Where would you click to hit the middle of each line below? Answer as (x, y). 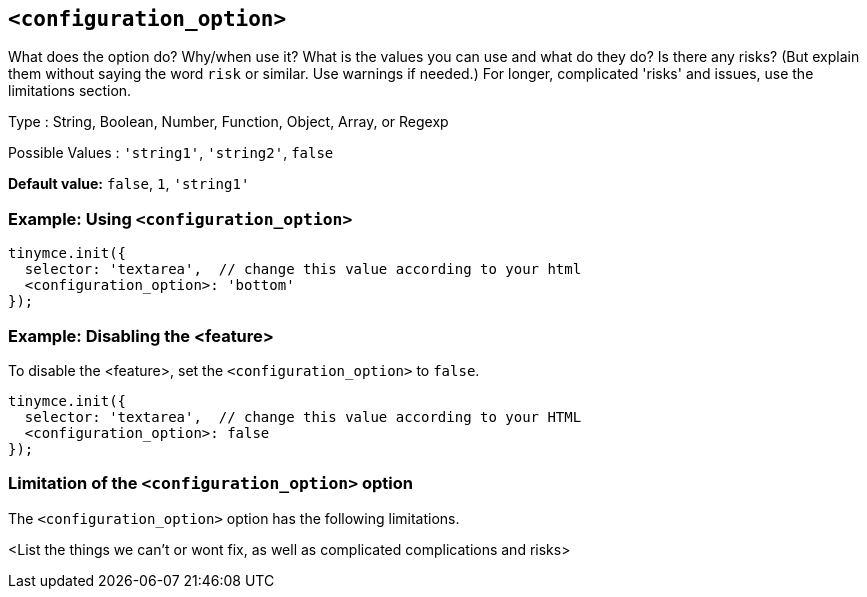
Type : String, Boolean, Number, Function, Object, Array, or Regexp (228, 122)
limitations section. (70, 91)
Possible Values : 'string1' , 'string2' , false (171, 153)
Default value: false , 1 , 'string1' (129, 184)
